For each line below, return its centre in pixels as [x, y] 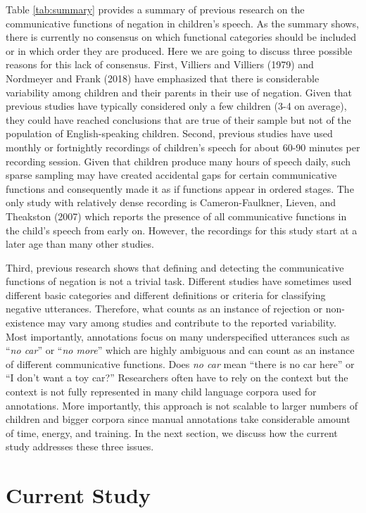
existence [25, 323]
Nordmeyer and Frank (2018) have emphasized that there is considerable [163, 78]
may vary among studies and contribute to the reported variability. [192, 323]
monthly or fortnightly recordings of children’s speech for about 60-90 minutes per [183, 147]
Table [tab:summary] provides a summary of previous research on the [155, 9]
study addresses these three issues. [80, 446]
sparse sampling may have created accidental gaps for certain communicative [171, 175]
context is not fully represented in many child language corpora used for [161, 392]
